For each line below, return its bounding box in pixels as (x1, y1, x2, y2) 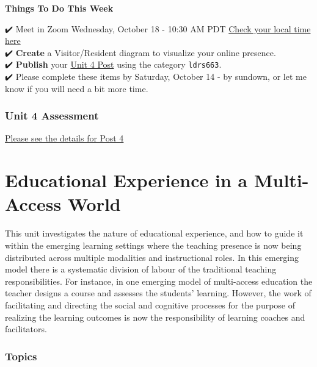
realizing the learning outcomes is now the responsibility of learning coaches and (5, 310, 305, 323)
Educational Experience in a (5, 168, 248, 193)
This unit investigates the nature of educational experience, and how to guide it (5, 227, 304, 240)
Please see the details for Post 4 (5, 132, 124, 144)
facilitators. (5, 322, 47, 335)
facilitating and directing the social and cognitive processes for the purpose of (5, 298, 296, 311)
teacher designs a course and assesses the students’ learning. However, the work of (5, 287, 312, 299)
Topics (5, 348, 37, 363)
